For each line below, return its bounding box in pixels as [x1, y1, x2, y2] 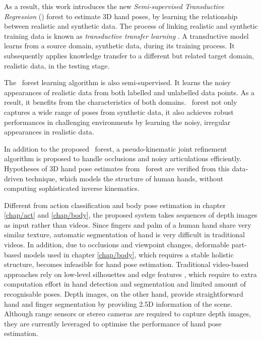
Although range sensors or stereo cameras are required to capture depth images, [4, 308, 251, 319]
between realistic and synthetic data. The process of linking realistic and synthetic [4, 21, 258, 31]
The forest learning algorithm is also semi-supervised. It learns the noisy [4, 77, 231, 88]
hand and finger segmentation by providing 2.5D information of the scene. [4, 298, 233, 309]
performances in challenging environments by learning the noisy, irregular [4, 116, 231, 127]
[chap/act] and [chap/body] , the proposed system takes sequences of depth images [4, 210, 257, 220]
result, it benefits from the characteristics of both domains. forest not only [4, 97, 237, 107]
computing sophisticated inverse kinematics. [4, 183, 140, 193]
